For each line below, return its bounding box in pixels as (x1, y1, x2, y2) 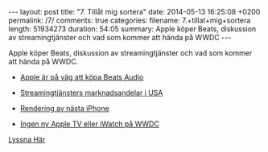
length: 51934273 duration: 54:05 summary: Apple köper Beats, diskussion (8, 24, 257, 34)
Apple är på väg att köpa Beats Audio (19, 72, 144, 82)
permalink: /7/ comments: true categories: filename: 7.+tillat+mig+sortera (8, 15, 251, 25)
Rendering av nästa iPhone (19, 104, 110, 113)
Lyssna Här (8, 135, 46, 144)
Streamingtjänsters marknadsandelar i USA (19, 88, 163, 97)
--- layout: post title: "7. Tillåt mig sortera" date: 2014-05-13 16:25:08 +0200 (8, 7, 261, 16)
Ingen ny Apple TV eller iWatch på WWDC (19, 119, 159, 129)
